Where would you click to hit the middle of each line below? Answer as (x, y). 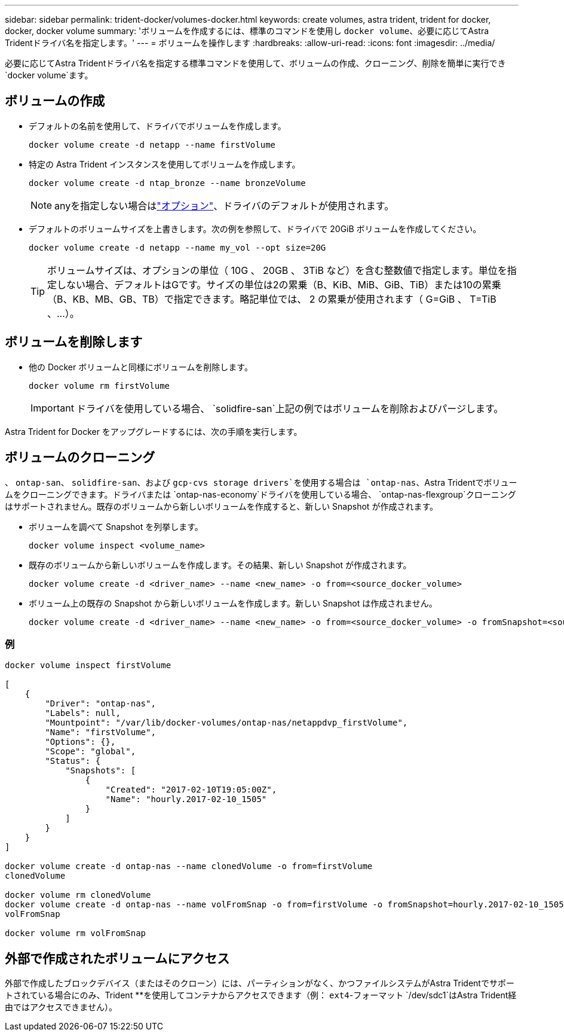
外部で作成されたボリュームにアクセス (117, 958)
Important (52, 408)
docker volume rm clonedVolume (78, 895)
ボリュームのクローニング (80, 458)
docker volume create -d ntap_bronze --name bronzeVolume (167, 183)
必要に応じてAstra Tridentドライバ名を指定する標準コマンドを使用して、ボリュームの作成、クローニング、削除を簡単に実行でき (255, 63)
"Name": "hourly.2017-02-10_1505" (186, 799)
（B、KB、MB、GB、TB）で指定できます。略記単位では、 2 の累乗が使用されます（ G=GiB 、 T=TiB (272, 299)
